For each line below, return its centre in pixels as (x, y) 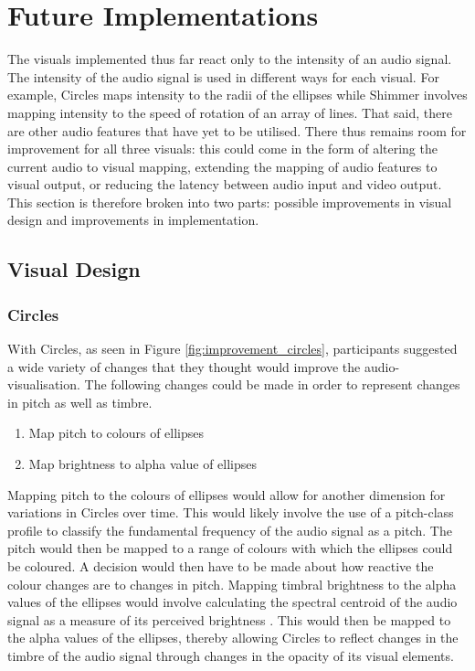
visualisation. (44, 384)
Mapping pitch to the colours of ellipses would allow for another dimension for (227, 494)
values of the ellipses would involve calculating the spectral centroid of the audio (232, 602)
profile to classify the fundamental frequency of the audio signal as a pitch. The (230, 530)
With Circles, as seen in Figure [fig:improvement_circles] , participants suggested (232, 349)
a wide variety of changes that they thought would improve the (184, 366)
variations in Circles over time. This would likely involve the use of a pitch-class (231, 512)
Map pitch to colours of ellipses (116, 433)
